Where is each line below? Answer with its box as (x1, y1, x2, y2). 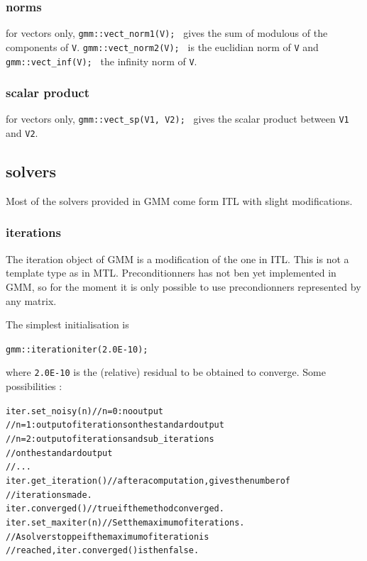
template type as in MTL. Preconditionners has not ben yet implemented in (6, 265, 336, 280)
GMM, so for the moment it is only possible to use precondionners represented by (6, 279, 361, 294)
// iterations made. (6, 489, 92, 500)
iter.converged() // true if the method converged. (6, 504, 224, 514)
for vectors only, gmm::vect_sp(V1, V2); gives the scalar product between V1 (6, 111, 349, 126)
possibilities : (6, 379, 62, 394)
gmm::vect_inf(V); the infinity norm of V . (6, 53, 197, 68)
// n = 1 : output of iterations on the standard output (6, 420, 224, 431)
